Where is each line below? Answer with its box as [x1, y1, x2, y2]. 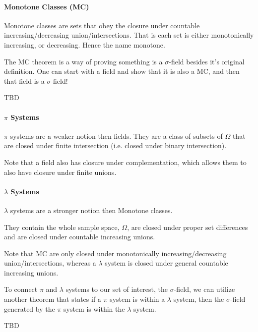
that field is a [4, 75, 45, 86]
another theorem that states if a [4, 294, 101, 304]
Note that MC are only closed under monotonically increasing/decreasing [4, 248, 227, 258]
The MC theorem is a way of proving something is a [4, 56, 163, 66]
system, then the [173, 294, 224, 304]
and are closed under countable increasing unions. [4, 231, 155, 242]
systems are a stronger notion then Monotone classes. [10, 205, 173, 215]
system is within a [110, 294, 165, 304]
